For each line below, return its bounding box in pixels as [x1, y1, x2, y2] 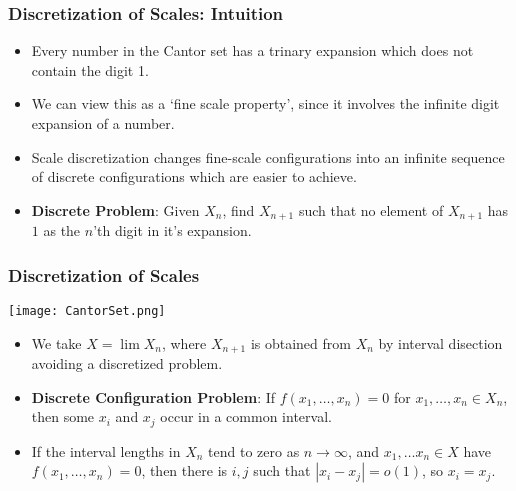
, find [222, 199, 255, 220]
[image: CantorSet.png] [8, 304, 166, 319]
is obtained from [250, 332, 351, 353]
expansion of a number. [31, 113, 175, 133]
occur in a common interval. [160, 406, 332, 427]
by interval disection [378, 332, 503, 353]
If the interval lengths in [31, 440, 181, 461]
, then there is [141, 460, 228, 481]
